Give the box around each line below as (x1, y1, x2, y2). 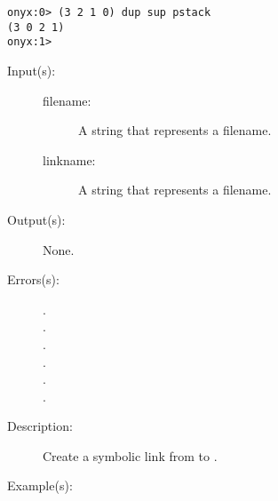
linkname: (43, 150, 96, 169)
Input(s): (7, 60, 56, 79)
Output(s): (7, 210, 66, 228)
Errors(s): (7, 270, 60, 289)
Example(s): (7, 476, 73, 495)
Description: (7, 417, 73, 435)
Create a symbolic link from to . (43, 446, 218, 465)
